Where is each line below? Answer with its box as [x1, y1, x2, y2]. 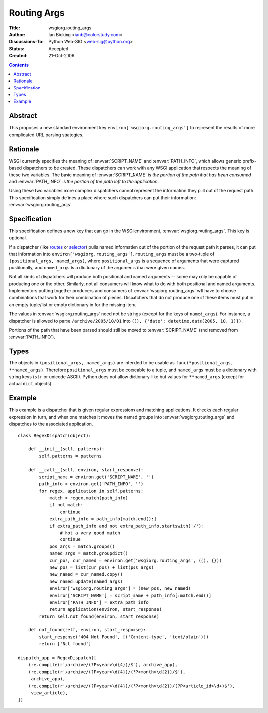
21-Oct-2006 [48, 53, 75, 59]
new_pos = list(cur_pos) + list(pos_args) [49, 564, 154, 570]
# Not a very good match [60, 530, 120, 535]
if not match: [49, 502, 84, 508]
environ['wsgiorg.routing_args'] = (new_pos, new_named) [49, 586, 191, 591]
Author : [9, 31, 26, 37]
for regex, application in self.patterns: [39, 488, 144, 494]
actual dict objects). [9, 381, 53, 387]
